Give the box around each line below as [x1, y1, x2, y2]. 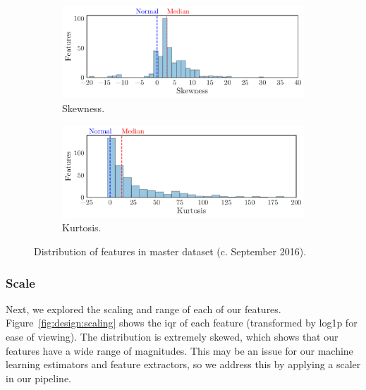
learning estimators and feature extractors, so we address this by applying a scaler [6, 357, 361, 372]
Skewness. [62, 100, 105, 115]
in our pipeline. [6, 370, 72, 385]
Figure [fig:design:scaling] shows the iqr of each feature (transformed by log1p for [6, 315, 358, 330]
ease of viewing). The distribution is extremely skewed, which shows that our [6, 329, 338, 344]
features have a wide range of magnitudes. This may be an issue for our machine [6, 343, 353, 358]
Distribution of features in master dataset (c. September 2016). [34, 244, 307, 259]
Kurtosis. [62, 220, 102, 235]
